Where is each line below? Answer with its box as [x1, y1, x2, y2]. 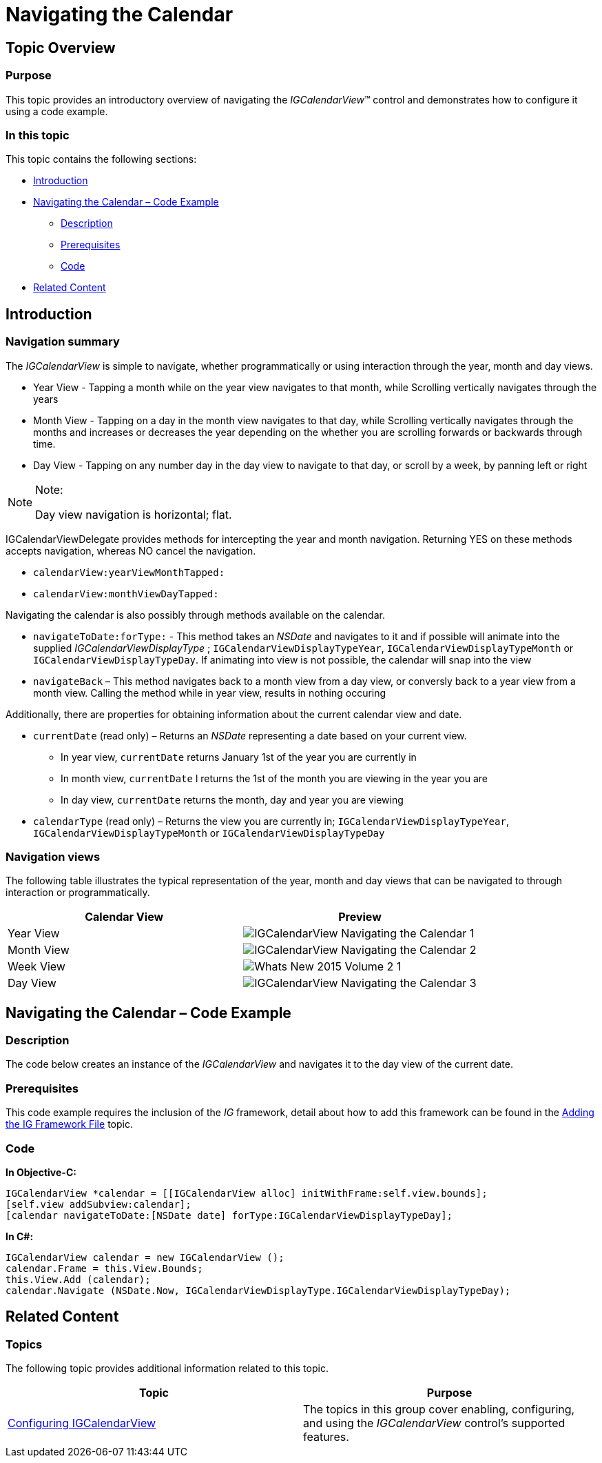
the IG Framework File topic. [6, 1118, 133, 1131]
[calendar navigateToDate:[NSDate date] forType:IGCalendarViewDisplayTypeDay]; [6, 1209, 453, 1221]
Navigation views [6, 849, 101, 864]
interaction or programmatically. [6, 886, 150, 899]
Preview [338, 910, 382, 924]
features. [303, 1430, 349, 1444]
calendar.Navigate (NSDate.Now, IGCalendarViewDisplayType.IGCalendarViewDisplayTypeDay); [6, 1284, 511, 1296]
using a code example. [6, 105, 108, 117]
